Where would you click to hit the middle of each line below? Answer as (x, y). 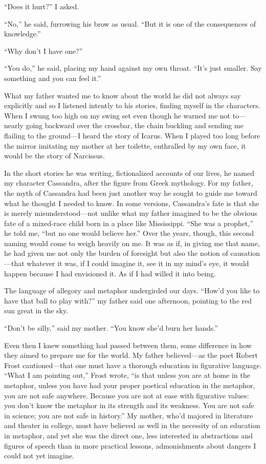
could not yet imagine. (39, 456)
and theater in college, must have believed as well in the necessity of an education (132, 425)
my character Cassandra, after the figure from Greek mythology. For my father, (129, 183)
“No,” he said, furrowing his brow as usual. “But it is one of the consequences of (130, 23)
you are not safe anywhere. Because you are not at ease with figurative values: (127, 395)
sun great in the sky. (36, 310)
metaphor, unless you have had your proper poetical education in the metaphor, (130, 385)
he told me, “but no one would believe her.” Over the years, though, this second (129, 233)
